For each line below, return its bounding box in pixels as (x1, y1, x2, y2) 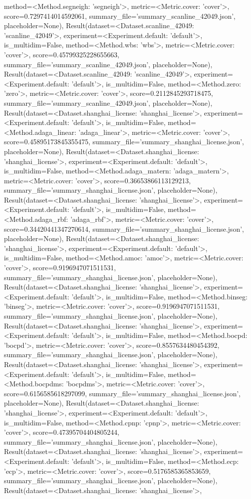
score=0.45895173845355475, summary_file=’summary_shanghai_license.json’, (4, 136, 244, 147)
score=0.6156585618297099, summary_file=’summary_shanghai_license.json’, (4, 388, 241, 398)
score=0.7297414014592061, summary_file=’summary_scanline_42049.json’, (4, 10, 236, 21)
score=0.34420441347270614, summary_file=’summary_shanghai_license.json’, (4, 223, 244, 234)
